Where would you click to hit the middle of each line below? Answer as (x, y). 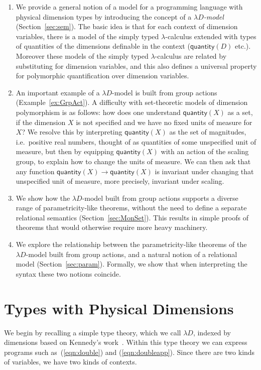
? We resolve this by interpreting (72, 132)
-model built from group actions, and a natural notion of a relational (132, 254)
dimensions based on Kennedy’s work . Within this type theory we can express (126, 342)
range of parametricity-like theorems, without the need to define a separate (131, 208)
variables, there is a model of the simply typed (87, 36)
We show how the (43, 198)
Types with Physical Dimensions (119, 308)
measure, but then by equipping (65, 151)
